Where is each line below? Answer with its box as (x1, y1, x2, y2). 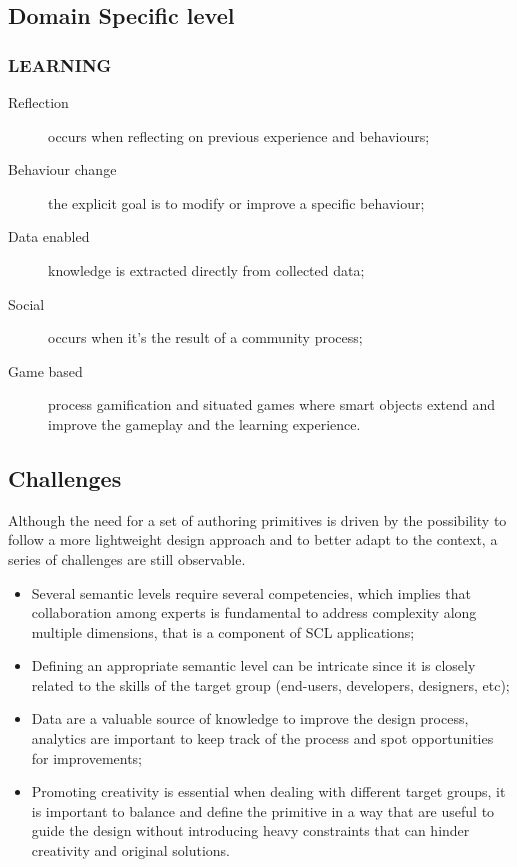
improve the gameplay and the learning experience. (48, 413, 361, 434)
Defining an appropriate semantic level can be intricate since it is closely (31, 655, 476, 676)
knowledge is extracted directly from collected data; (48, 259, 365, 280)
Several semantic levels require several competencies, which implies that (31, 582, 471, 603)
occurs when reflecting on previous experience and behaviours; (48, 125, 430, 146)
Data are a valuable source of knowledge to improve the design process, (31, 708, 469, 729)
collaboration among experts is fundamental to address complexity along (31, 602, 477, 623)
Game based (8, 360, 83, 381)
